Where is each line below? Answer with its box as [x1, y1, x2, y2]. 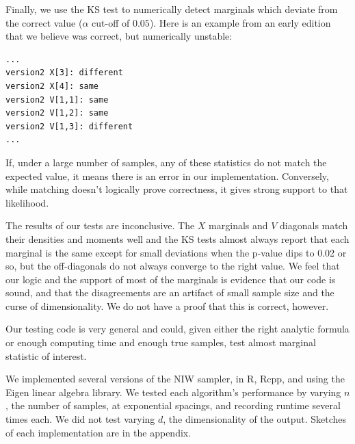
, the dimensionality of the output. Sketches [163, 412, 347, 426]
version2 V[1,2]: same [5, 108, 109, 118]
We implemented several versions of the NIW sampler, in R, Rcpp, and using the [5, 371, 345, 386]
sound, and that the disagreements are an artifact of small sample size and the [5, 285, 334, 300]
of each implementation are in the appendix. [5, 425, 192, 439]
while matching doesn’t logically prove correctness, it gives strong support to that [5, 182, 348, 196]
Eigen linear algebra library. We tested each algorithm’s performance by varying [5, 384, 341, 399]
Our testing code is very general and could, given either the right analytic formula [5, 322, 350, 336]
